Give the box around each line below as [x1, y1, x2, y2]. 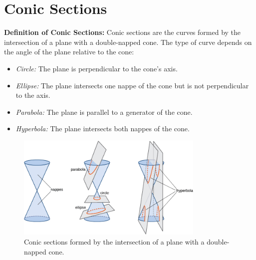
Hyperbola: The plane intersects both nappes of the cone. [15, 123, 190, 134]
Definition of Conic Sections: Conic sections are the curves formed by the [4, 27, 241, 37]
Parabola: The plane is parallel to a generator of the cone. [15, 106, 193, 117]
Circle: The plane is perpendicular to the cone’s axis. [15, 63, 178, 73]
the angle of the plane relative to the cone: [4, 46, 134, 57]
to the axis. [15, 90, 50, 100]
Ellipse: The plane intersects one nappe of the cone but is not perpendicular [15, 80, 249, 90]
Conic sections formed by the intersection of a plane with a [24, 236, 205, 247]
